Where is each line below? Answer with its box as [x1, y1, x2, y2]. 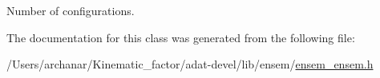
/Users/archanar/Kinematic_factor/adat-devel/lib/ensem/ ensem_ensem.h [6, 56, 374, 72]
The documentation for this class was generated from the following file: [6, 29, 355, 45]
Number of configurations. [6, 2, 135, 18]
